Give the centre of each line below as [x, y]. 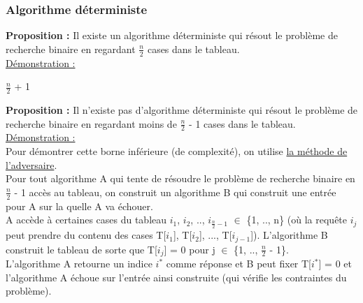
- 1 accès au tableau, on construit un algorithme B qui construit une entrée [175, 192]
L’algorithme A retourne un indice [79, 264]
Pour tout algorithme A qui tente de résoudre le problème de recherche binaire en [180, 178]
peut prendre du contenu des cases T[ [86, 235]
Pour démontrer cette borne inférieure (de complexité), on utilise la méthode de [177, 151]
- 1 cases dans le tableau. [242, 123]
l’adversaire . [31, 164]
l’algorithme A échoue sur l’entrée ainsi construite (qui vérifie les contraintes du [176, 277]
